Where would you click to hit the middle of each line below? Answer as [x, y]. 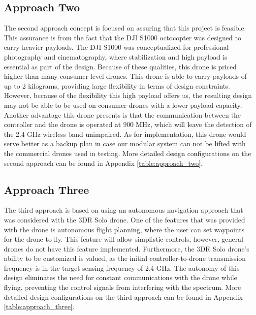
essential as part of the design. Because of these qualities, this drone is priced [120, 66]
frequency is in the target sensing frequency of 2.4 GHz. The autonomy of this [122, 268]
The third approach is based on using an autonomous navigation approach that [124, 210]
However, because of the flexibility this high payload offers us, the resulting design [128, 95]
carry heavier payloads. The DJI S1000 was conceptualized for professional [116, 47]
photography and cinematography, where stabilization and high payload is [116, 56]
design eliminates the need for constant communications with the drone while [121, 277]
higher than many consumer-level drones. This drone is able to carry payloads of [125, 76]
